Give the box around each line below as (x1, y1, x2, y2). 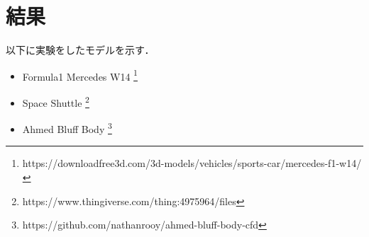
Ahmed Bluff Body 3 (22, 120, 112, 136)
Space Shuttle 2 (22, 93, 89, 110)
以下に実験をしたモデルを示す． (6, 42, 155, 57)
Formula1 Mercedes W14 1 (22, 67, 138, 83)
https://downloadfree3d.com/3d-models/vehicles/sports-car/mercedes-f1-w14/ (22, 156, 362, 170)
